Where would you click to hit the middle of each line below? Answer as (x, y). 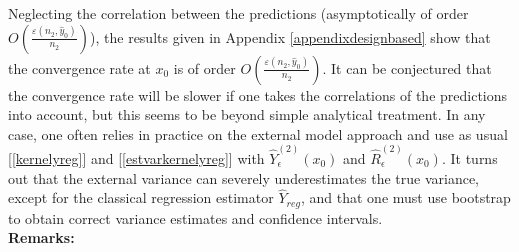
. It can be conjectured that (407, 67)
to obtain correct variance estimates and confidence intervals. (195, 217)
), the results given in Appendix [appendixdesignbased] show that (290, 36)
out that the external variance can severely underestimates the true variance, (243, 177)
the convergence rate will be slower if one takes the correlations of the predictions (258, 94)
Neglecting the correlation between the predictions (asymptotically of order (238, 13)
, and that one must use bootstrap (406, 197)
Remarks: (41, 237)
